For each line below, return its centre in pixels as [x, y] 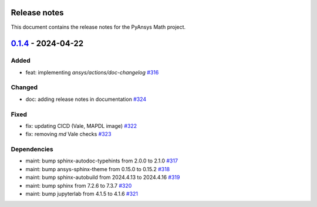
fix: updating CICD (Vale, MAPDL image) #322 [81, 125]
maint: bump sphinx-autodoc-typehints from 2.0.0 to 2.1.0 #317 [102, 161]
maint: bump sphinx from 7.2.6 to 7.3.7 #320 [79, 185]
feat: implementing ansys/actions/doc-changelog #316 [92, 72]
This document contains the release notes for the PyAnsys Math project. [98, 27]
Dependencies [32, 150]
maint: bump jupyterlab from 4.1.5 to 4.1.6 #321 [82, 194]
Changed [24, 87]
